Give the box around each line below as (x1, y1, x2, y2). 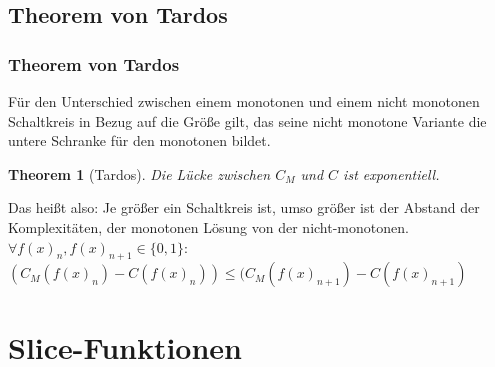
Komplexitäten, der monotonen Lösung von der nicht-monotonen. (8, 216, 409, 237)
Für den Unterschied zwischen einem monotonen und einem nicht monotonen (8, 91, 480, 111)
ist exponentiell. (343, 163, 440, 184)
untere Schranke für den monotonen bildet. (8, 130, 271, 151)
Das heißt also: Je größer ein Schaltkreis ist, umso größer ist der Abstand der (8, 197, 480, 218)
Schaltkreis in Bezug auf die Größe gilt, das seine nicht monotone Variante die (8, 110, 487, 131)
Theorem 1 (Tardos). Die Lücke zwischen (8, 163, 271, 184)
